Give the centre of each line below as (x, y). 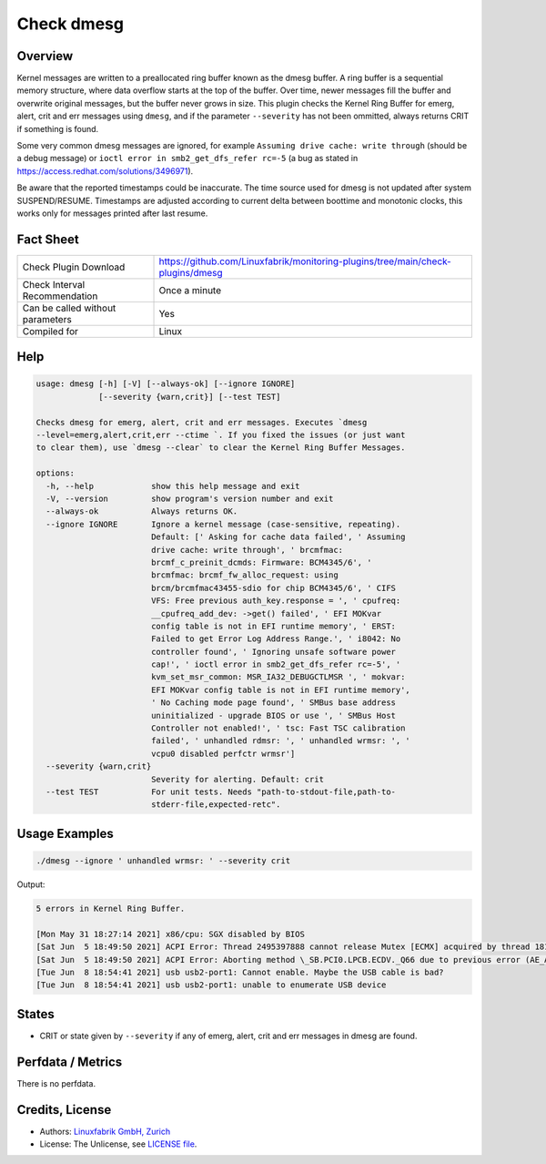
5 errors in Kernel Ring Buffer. (111, 908)
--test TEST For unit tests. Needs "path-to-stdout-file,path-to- (221, 791)
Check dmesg (71, 24)
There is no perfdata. (56, 1083)
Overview (45, 56)
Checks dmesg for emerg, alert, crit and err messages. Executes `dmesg (202, 422)
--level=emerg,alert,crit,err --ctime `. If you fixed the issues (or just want (221, 435)
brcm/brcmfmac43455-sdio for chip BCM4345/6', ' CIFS (273, 588)
